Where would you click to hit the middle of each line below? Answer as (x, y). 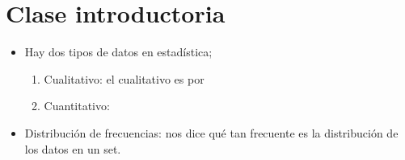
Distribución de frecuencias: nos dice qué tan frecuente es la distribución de (211, 132)
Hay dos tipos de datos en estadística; (118, 52)
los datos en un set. (73, 148)
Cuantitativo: (77, 106)
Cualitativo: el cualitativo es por (124, 78)
